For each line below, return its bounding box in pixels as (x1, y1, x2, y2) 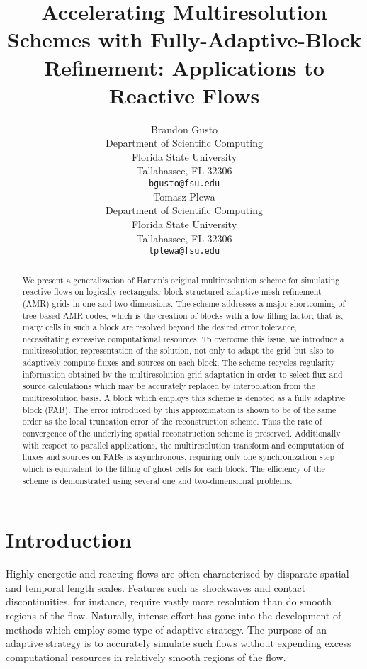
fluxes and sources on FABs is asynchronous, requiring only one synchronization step (22, 451, 335, 463)
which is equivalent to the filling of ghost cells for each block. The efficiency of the (22, 463, 325, 475)
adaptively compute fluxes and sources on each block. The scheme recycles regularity (22, 356, 335, 369)
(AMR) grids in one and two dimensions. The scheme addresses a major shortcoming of (22, 297, 346, 309)
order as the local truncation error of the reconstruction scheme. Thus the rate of (22, 415, 322, 427)
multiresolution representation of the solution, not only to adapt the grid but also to (22, 344, 334, 356)
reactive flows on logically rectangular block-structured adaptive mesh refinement (22, 286, 322, 298)
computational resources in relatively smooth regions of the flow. (6, 649, 286, 664)
